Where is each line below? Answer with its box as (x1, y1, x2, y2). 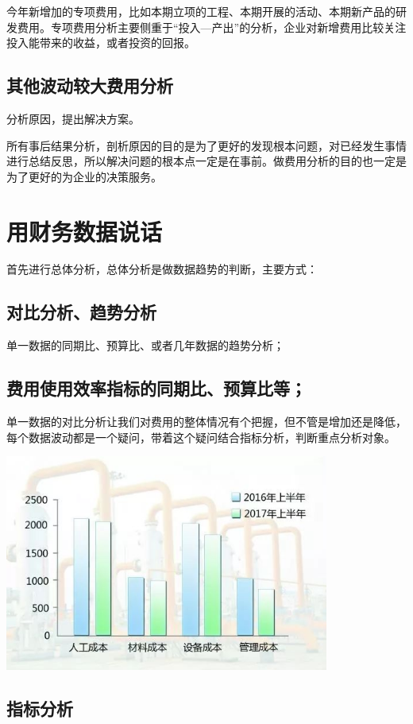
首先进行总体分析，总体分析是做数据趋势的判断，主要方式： (6, 261, 318, 277)
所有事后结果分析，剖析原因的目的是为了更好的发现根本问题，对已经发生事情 (6, 137, 407, 153)
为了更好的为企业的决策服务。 (6, 168, 162, 184)
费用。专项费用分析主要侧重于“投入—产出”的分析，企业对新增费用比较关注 (17, 18, 407, 35)
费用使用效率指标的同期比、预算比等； (6, 376, 307, 401)
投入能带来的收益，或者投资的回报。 (6, 34, 195, 51)
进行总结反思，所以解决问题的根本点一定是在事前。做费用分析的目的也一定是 (6, 153, 407, 169)
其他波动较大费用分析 (6, 73, 173, 98)
